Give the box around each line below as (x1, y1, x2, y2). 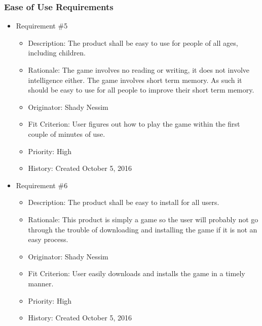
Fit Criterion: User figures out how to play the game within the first (28, 118, 240, 129)
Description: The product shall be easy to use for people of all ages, (28, 37, 238, 48)
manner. (28, 278, 54, 288)
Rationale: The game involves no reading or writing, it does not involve (28, 65, 249, 75)
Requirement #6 (16, 180, 68, 190)
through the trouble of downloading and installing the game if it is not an (28, 224, 257, 234)
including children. (28, 47, 86, 58)
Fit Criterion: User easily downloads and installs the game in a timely (28, 268, 245, 279)
